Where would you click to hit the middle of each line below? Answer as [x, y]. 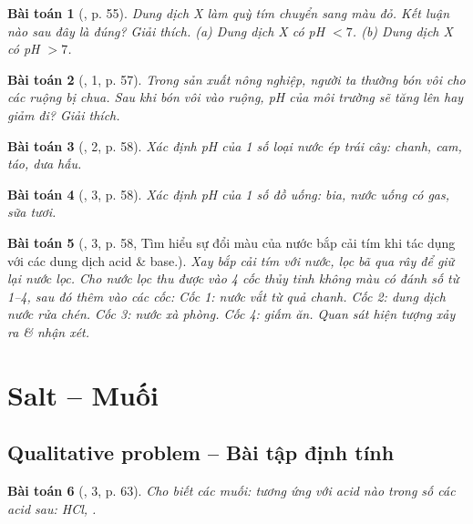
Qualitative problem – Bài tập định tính [201, 452]
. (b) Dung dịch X [402, 31]
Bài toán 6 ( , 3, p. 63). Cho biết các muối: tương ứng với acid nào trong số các [231, 491]
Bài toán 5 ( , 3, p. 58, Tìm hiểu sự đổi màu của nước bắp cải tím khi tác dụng [231, 242]
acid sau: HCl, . [52, 508]
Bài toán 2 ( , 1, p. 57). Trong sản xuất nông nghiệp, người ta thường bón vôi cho [236, 79]
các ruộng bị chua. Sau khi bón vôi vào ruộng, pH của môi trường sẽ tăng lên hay [236, 97]
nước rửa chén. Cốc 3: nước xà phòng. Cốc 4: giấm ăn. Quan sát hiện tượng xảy [231, 314]
